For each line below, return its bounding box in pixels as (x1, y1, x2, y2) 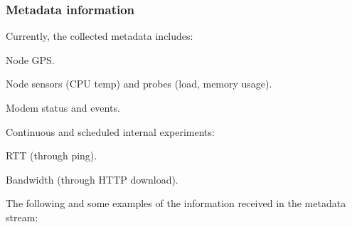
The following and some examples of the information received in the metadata (6, 196, 346, 211)
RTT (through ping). (6, 148, 97, 163)
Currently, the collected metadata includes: (6, 28, 193, 43)
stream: (6, 209, 38, 224)
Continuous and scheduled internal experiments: (6, 124, 215, 139)
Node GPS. (6, 52, 55, 67)
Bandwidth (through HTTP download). (6, 171, 178, 186)
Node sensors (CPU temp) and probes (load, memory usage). (6, 76, 272, 91)
